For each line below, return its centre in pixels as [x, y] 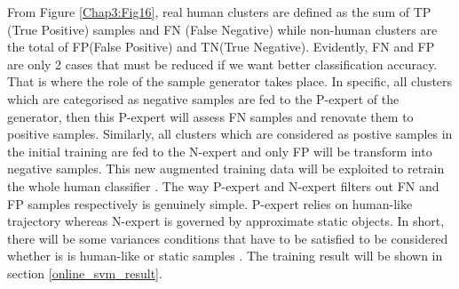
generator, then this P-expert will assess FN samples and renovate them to [210, 116]
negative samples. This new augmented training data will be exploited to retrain [226, 169]
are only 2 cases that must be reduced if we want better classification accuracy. [222, 64]
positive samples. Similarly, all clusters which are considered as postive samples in [230, 134]
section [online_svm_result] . [85, 273]
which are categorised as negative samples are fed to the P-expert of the [203, 98]
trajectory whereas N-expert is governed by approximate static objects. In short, [226, 221]
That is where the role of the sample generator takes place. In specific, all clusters [230, 81]
